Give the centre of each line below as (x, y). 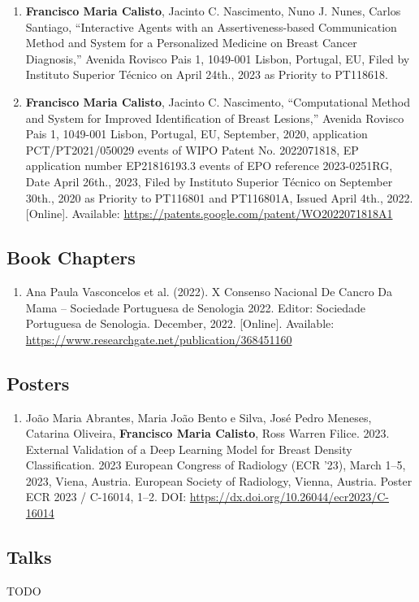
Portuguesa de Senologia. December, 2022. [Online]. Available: (180, 323)
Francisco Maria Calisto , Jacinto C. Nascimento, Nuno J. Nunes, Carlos (213, 11)
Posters (38, 383)
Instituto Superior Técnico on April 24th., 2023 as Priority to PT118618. (207, 74)
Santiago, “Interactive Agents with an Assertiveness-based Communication (211, 26)
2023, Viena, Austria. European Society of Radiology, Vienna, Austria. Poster (219, 480)
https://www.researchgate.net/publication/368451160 (159, 339)
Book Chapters (71, 257)
